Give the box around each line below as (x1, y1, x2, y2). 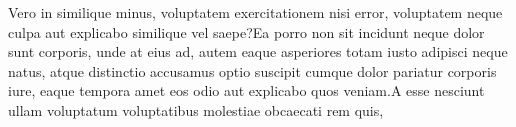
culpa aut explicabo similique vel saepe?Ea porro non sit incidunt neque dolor (8, 21, 485, 42)
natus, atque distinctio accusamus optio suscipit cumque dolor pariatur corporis (8, 60, 497, 81)
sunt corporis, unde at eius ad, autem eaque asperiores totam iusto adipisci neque (8, 41, 508, 62)
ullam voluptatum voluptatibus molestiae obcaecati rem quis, (8, 99, 384, 120)
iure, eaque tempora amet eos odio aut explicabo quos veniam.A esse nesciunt (8, 80, 485, 101)
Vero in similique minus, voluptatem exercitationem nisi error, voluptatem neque (8, 2, 503, 22)
